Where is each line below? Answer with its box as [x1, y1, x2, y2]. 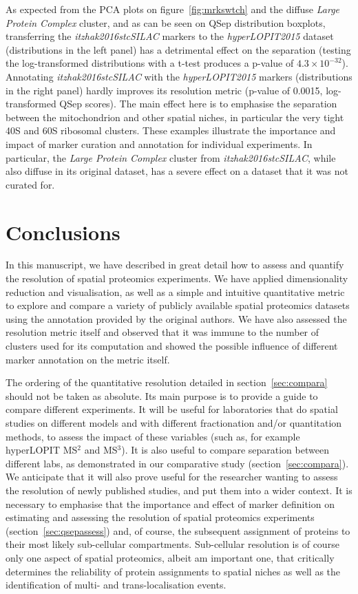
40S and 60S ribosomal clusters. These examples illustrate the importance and [6, 123, 336, 138]
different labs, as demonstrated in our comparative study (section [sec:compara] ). [6, 456, 349, 470]
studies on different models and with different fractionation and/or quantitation [6, 415, 342, 429]
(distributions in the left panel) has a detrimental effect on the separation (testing [6, 42, 351, 56]
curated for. [6, 177, 55, 191]
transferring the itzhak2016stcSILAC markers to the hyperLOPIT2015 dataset [6, 29, 334, 43]
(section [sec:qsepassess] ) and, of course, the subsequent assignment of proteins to [6, 523, 350, 538]
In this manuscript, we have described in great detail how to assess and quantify [6, 257, 344, 272]
